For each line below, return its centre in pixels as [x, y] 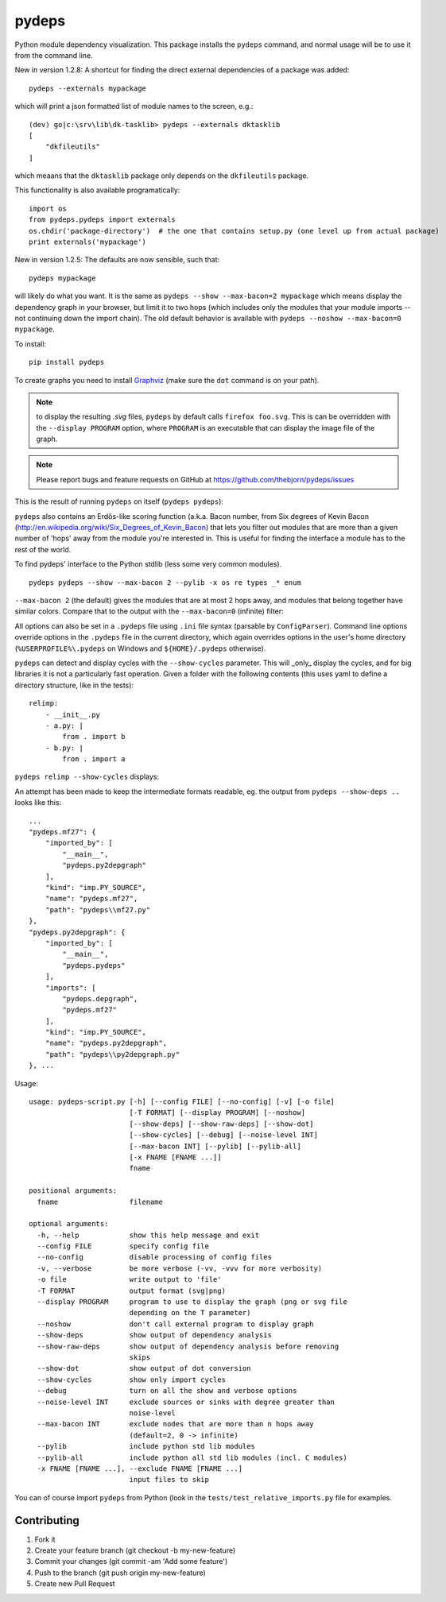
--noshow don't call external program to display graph [175, 1324]
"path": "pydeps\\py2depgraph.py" [112, 1054]
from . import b [94, 737]
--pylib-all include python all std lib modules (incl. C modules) [192, 1457]
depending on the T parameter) [190, 1313]
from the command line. [54, 55]
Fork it [45, 1539]
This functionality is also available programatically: [97, 190]
